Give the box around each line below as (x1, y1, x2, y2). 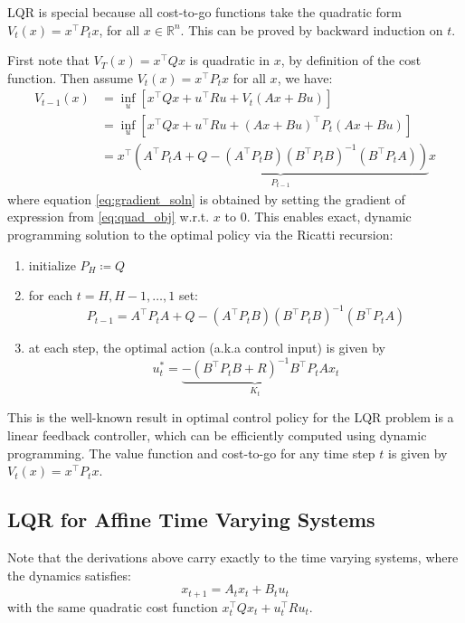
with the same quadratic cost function (7, 597, 218, 616)
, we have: (277, 68, 333, 87)
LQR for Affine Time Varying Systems (7, 505, 375, 533)
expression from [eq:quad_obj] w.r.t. (7, 207, 210, 226)
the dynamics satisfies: (7, 565, 131, 584)
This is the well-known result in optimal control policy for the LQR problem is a (7, 408, 454, 427)
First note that (7, 51, 90, 70)
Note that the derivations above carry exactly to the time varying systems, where (7, 547, 459, 566)
